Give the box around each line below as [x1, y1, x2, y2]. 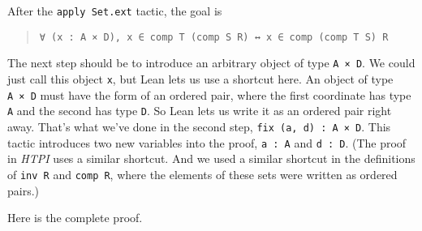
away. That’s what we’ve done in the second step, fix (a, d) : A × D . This [7, 118, 391, 135]
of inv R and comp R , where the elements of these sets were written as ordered [7, 165, 398, 182]
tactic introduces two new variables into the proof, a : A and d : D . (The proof [7, 134, 407, 151]
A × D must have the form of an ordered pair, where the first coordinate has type [7, 86, 411, 103]
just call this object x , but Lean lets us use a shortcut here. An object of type [7, 70, 394, 87]
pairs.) [7, 182, 40, 199]
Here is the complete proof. [7, 209, 143, 226]
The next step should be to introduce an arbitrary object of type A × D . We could [7, 54, 416, 71]
